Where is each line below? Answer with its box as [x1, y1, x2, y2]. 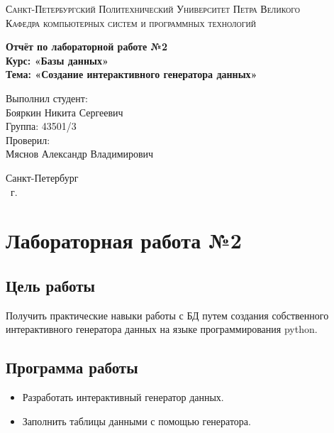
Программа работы [6, 356, 138, 378]
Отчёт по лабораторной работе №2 [6, 39, 167, 54]
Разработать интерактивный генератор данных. [22, 390, 224, 405]
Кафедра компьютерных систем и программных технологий [6, 15, 256, 30]
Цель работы [6, 274, 95, 296]
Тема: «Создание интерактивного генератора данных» [6, 67, 257, 82]
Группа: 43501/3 [6, 119, 77, 133]
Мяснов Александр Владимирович [6, 146, 154, 161]
